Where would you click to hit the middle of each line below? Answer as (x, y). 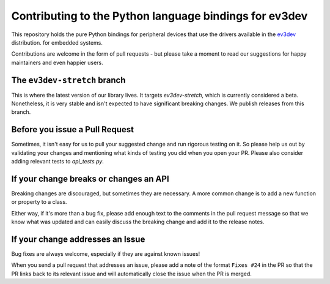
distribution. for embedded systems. (57, 42)
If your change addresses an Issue (78, 239)
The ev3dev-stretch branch (68, 80)
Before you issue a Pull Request (73, 129)
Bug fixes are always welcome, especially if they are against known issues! (106, 254)
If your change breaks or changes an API (90, 178)
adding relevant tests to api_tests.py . (57, 162)
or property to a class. (39, 202)
